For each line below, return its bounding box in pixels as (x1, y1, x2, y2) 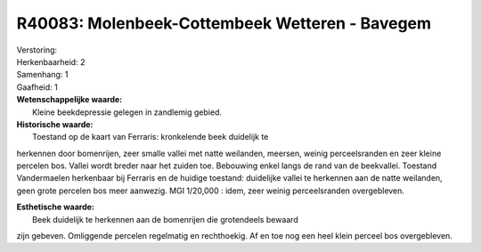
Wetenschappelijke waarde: (16, 94, 123, 105)
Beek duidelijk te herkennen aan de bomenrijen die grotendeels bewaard (32, 214, 298, 224)
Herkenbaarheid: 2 (16, 56, 86, 67)
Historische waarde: (16, 118, 94, 129)
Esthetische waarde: (16, 201, 95, 213)
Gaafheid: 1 (16, 81, 58, 93)
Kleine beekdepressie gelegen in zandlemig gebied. (32, 107, 223, 118)
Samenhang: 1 (16, 69, 69, 80)
